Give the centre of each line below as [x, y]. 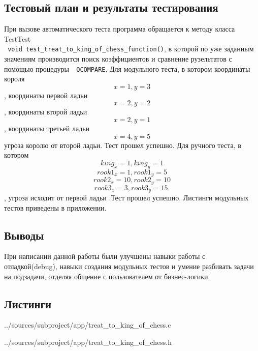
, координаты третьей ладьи [47, 128]
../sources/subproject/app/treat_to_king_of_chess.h [88, 342]
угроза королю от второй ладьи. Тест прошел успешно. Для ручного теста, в [123, 145]
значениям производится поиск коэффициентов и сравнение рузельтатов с [118, 59]
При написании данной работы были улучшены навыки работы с [105, 256]
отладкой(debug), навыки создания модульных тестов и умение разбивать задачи [129, 266]
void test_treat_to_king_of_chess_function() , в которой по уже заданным [131, 49]
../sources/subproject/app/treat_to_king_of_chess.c [88, 325]
